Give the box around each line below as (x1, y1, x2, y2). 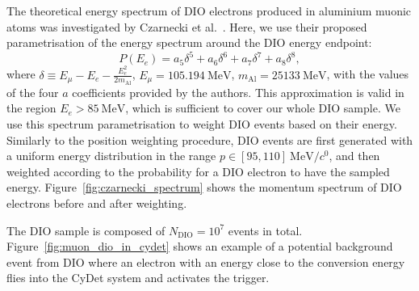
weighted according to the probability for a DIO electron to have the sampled (6, 162, 390, 179)
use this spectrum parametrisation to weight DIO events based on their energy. (6, 115, 397, 132)
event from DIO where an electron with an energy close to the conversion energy (6, 253, 405, 270)
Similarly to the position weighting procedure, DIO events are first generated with (6, 131, 413, 148)
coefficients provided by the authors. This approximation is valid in (72, 83, 404, 100)
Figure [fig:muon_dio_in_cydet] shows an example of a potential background (6, 238, 393, 255)
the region (6, 99, 57, 116)
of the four (6, 83, 59, 100)
